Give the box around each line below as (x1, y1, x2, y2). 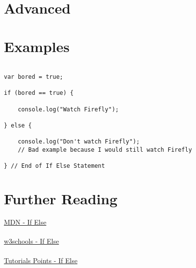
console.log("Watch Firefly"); (18, 106, 119, 113)
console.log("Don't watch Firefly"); (18, 138, 140, 145)
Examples (4, 36, 70, 56)
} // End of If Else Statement (4, 162, 105, 170)
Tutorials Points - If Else (4, 255, 78, 265)
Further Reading (4, 189, 118, 209)
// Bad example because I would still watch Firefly (18, 146, 192, 154)
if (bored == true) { (4, 89, 74, 97)
